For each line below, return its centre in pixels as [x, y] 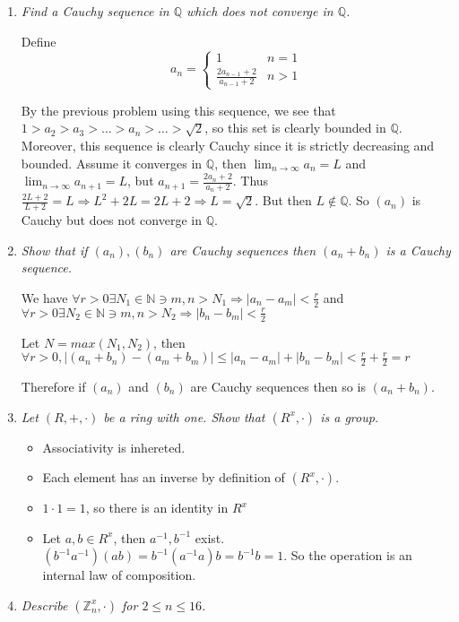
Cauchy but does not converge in [111, 220]
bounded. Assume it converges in [112, 163]
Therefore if [53, 387]
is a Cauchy [418, 250]
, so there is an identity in [157, 508]
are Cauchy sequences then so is [278, 387]
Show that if [54, 250]
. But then [283, 200]
